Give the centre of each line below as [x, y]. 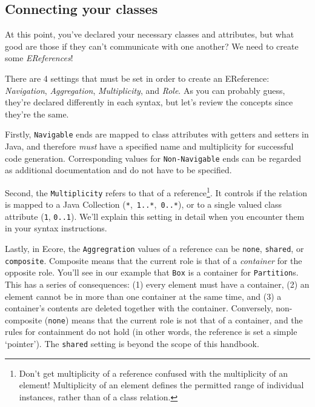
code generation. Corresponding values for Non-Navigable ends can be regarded [153, 158]
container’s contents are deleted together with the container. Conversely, [139, 308]
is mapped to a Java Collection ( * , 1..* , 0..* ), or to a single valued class [143, 204]
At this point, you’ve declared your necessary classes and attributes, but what [150, 34]
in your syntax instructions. [56, 228]
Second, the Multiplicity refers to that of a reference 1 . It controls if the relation [156, 191]
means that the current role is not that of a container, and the [187, 319]
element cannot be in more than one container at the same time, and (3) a [143, 296]
